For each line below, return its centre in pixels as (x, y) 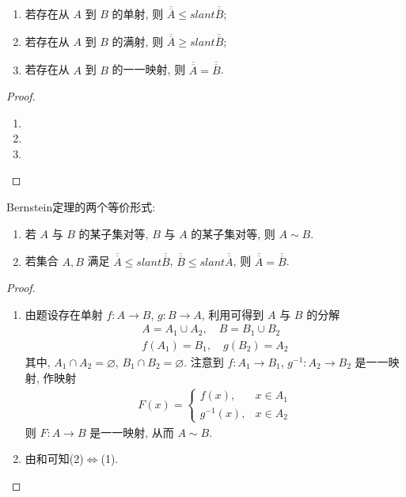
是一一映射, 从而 (132, 432)
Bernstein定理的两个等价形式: (81, 207)
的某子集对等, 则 (233, 233)
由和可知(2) (54, 459)
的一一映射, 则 (149, 69)
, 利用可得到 (233, 314)
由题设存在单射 (64, 314)
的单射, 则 (138, 14)
